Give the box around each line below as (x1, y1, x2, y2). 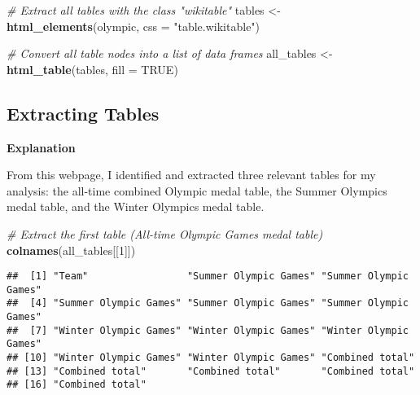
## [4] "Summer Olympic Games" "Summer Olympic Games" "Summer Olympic (7, 297, 409, 309)
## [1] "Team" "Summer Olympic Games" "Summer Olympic (7, 270, 409, 283)
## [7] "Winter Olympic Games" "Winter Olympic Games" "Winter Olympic (7, 324, 409, 336)
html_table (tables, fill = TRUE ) (7, 60, 178, 77)
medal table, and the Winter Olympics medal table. (7, 198, 265, 215)
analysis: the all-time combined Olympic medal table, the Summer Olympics (7, 182, 387, 199)
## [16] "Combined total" (7, 379, 147, 391)
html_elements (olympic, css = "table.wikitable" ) (7, 17, 260, 34)
